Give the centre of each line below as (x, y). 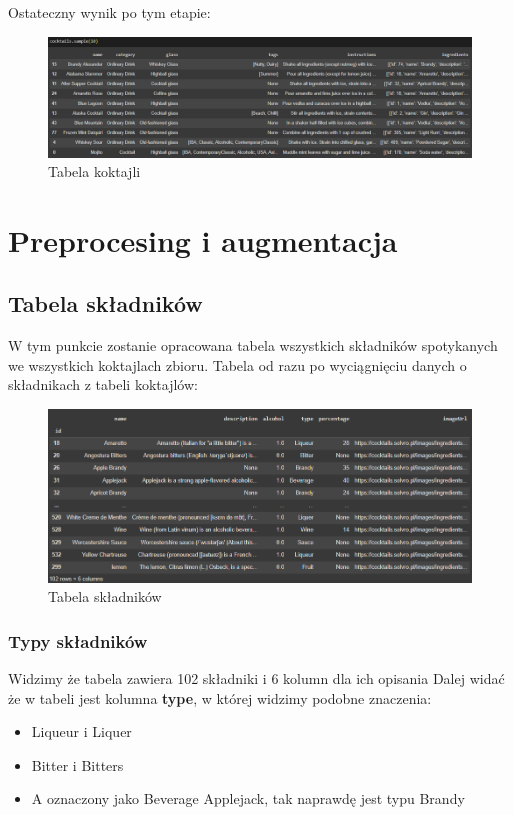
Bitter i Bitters (77, 764)
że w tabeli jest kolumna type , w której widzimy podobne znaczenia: (220, 697)
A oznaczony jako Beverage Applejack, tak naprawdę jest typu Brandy (248, 798)
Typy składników (78, 640)
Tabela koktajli (94, 171)
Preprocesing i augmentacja (203, 239)
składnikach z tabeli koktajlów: (103, 384)
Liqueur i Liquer (81, 731)
